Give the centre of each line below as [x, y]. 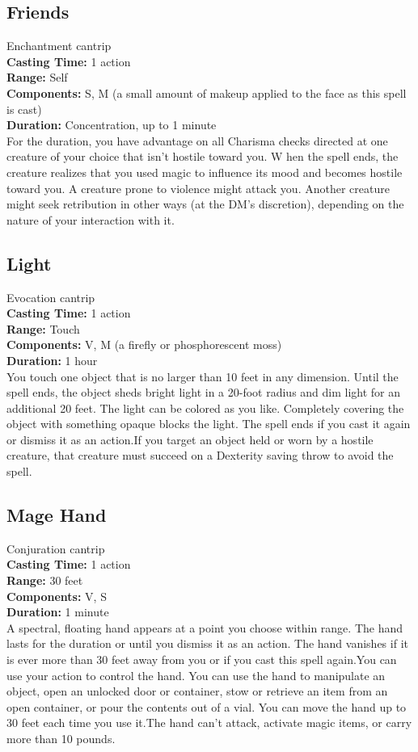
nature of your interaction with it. [91, 219]
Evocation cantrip [51, 297]
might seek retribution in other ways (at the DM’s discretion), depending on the [205, 204]
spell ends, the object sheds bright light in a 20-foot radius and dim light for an [204, 392]
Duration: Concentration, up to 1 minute [112, 125]
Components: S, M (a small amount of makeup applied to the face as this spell [207, 92]
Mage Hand [57, 515]
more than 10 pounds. [61, 738]
